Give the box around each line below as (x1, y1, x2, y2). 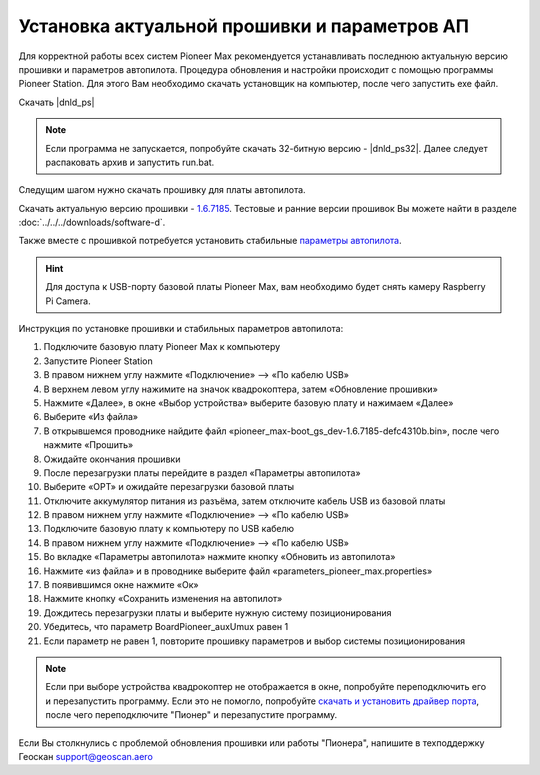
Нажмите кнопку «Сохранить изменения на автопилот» (43, 593, 283, 605)
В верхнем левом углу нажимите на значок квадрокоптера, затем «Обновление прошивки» (43, 383, 439, 395)
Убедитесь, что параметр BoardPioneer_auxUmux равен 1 (43, 621, 289, 633)
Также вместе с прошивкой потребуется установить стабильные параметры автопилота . (18, 235, 402, 247)
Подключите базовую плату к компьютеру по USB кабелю (43, 523, 295, 535)
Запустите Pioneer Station (43, 355, 154, 367)
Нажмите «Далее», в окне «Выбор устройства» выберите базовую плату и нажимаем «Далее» (43, 396, 454, 409)
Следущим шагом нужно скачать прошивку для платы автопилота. (18, 184, 306, 196)
